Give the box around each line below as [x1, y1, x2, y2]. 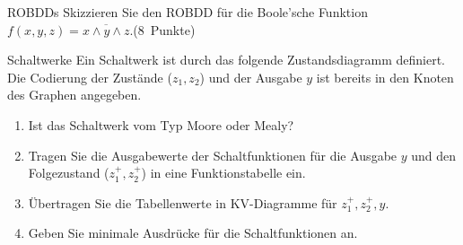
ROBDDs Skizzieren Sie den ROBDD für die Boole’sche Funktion [7, 3, 368, 21]
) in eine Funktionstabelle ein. [141, 163, 306, 182]
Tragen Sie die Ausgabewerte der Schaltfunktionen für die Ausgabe [28, 145, 397, 164]
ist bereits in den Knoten [316, 67, 454, 86]
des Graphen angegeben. [7, 85, 142, 104]
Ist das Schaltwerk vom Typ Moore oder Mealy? [28, 115, 294, 134]
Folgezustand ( [28, 163, 109, 182]
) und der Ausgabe [199, 67, 302, 86]
